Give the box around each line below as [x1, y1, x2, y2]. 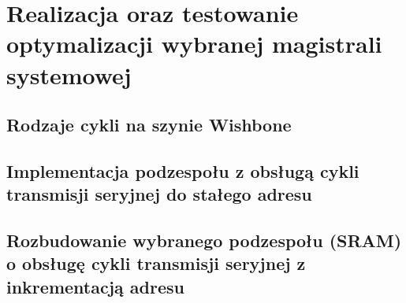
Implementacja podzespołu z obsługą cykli [6, 158, 359, 183]
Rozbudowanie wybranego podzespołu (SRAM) [6, 228, 402, 253]
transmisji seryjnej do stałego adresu [6, 182, 312, 206]
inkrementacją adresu [6, 274, 184, 298]
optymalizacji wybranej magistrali [6, 28, 382, 60]
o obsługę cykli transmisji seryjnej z [6, 251, 306, 275]
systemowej [6, 58, 132, 91]
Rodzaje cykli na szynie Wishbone [6, 113, 292, 137]
